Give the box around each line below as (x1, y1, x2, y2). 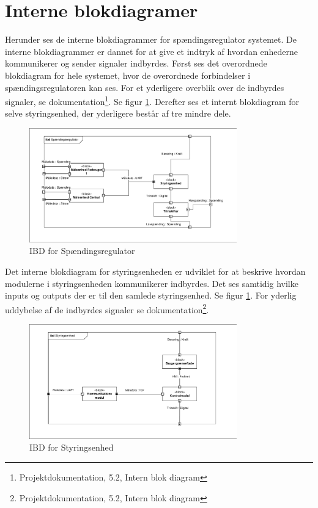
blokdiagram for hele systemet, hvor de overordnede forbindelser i (5, 68, 251, 81)
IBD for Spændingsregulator (29, 244, 135, 257)
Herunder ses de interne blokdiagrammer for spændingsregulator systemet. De (5, 33, 297, 46)
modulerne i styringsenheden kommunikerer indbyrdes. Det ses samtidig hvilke (5, 277, 298, 289)
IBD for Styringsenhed (29, 441, 114, 454)
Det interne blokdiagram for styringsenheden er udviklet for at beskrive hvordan (5, 264, 306, 277)
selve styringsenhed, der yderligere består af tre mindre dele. (5, 107, 231, 120)
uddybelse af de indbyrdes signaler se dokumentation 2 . (5, 301, 209, 316)
